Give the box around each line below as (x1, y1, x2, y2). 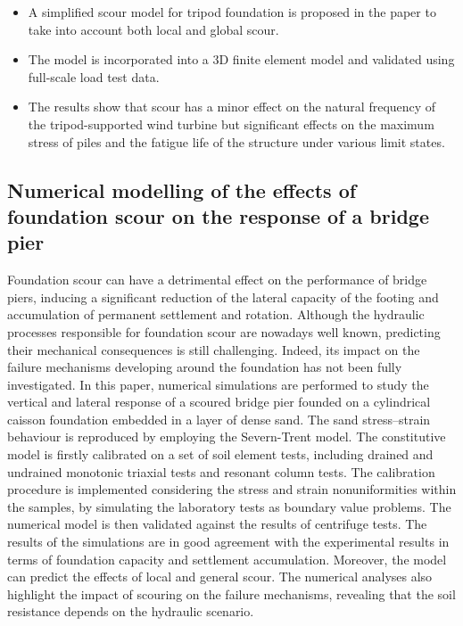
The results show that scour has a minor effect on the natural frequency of (28, 97, 436, 116)
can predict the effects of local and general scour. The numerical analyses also (7, 567, 433, 586)
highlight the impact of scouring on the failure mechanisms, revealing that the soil (7, 584, 456, 603)
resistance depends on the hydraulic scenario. (7, 602, 254, 621)
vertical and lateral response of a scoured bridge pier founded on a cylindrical (7, 392, 431, 411)
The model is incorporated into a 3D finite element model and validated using (28, 50, 455, 69)
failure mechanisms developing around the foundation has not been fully (7, 358, 402, 376)
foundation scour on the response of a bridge (7, 202, 429, 229)
